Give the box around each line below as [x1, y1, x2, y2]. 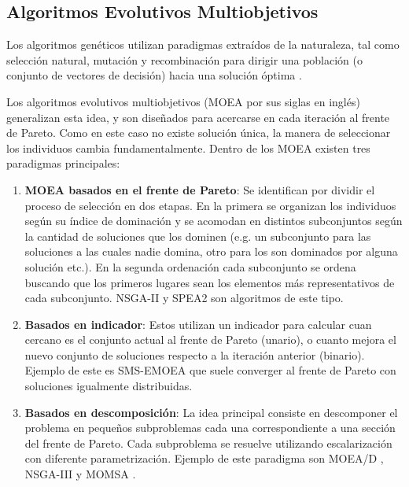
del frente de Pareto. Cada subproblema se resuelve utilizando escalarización [24, 434, 392, 451]
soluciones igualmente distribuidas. [24, 378, 193, 394]
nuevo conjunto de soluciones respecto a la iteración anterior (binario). [24, 346, 365, 363]
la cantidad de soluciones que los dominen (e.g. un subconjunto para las [24, 227, 371, 244]
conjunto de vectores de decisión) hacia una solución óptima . [6, 67, 302, 83]
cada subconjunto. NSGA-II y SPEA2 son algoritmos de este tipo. [24, 290, 344, 306]
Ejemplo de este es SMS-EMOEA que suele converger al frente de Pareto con [24, 362, 396, 378]
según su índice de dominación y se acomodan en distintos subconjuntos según [24, 212, 403, 229]
